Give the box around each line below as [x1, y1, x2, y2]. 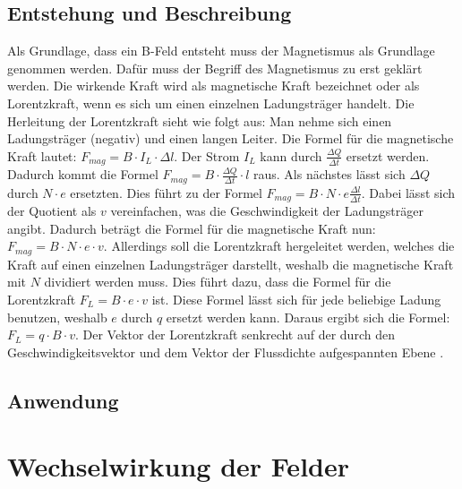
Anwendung [7, 386, 119, 414]
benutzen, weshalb [7, 307, 107, 326]
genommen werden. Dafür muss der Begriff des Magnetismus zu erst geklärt [7, 58, 423, 77]
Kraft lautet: [7, 146, 77, 165]
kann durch [260, 146, 322, 165]
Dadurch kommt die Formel [7, 165, 158, 184]
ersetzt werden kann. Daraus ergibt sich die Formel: [166, 307, 450, 326]
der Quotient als [7, 202, 97, 220]
